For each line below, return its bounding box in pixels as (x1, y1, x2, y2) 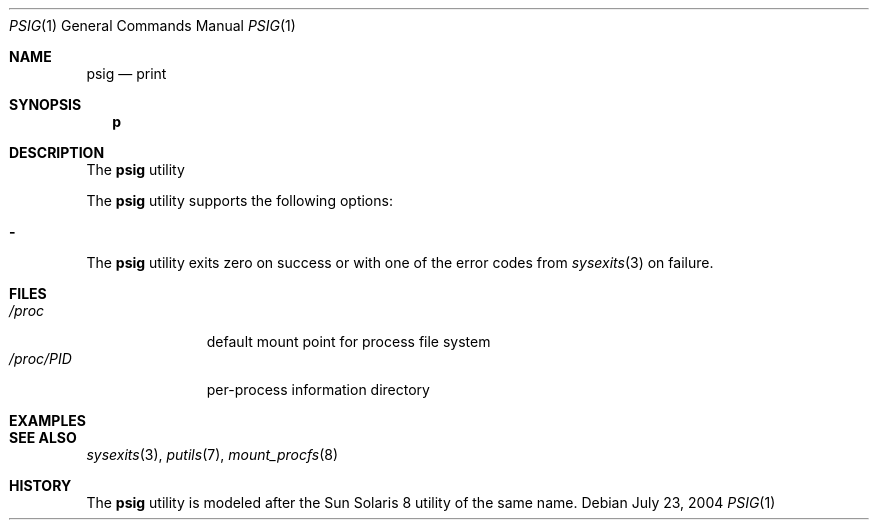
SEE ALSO (9, 429, 77, 446)
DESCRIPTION (9, 144, 105, 161)
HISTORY (9, 477, 72, 494)
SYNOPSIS (9, 96, 82, 113)
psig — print (86, 65, 167, 82)
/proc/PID (9, 350, 72, 367)
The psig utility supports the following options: (86, 192, 393, 209)
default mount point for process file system (206, 333, 491, 350)
